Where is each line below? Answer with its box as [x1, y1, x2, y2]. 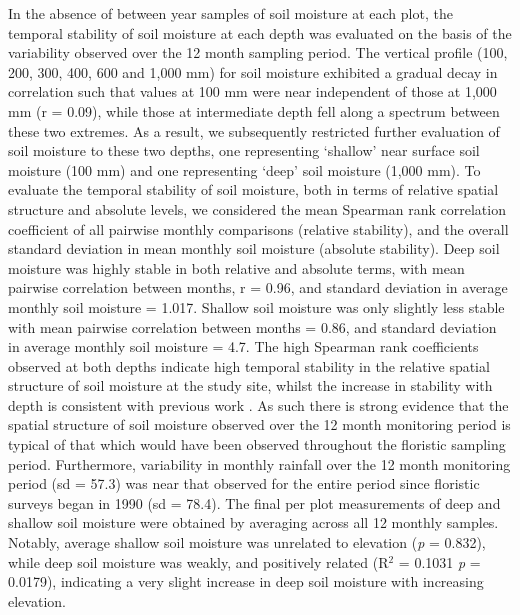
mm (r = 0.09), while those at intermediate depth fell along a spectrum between [8, 100, 500, 121]
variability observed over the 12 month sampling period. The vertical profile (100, [8, 42, 508, 63]
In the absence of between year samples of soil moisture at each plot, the [8, 3, 453, 23]
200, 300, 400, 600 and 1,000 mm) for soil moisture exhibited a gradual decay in [8, 61, 498, 82]
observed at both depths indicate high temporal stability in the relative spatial [8, 355, 490, 376]
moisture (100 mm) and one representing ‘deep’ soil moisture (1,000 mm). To [8, 159, 481, 180]
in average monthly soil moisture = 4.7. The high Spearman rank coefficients [8, 336, 479, 357]
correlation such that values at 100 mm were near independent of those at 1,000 [8, 81, 497, 102]
